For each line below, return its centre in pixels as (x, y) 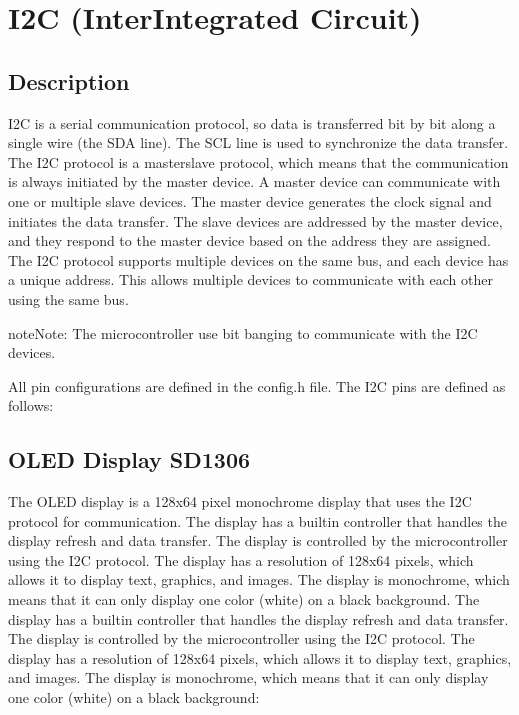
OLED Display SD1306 (129, 459)
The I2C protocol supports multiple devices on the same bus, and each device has (258, 259)
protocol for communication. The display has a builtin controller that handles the (257, 520)
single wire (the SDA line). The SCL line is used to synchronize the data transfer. (258, 142)
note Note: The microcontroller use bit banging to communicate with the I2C (243, 332)
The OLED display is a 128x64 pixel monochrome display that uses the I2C (240, 501)
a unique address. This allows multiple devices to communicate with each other (250, 279)
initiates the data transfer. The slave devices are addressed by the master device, (255, 220)
